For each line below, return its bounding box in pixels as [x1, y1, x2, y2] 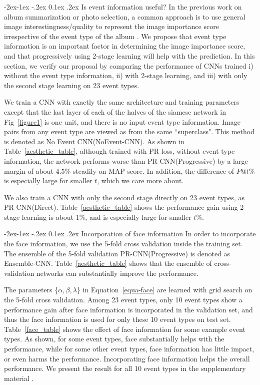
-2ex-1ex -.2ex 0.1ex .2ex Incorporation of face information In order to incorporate [4, 228, 256, 239]
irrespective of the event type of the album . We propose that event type [4, 31, 226, 41]
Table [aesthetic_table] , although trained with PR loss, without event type [4, 146, 235, 156]
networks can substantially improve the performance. [36, 267, 198, 278]
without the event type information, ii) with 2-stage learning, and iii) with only [4, 70, 247, 81]
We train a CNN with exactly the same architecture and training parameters [4, 97, 239, 107]
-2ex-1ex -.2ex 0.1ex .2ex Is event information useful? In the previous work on [4, 2, 242, 12]
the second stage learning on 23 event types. [4, 80, 139, 90]
